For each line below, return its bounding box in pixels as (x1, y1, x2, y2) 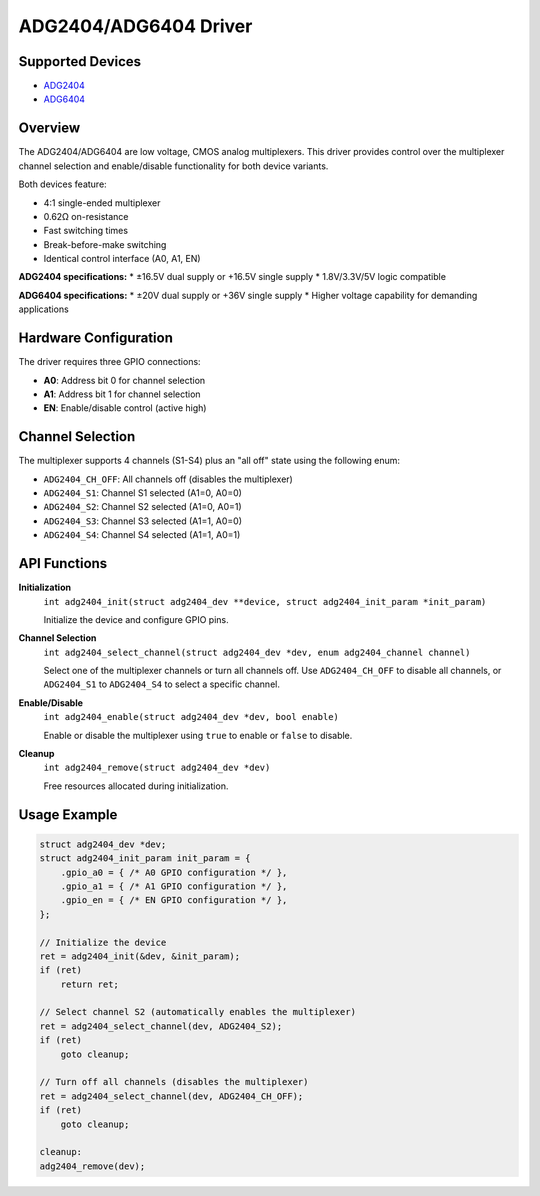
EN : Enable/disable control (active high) (43, 402, 207, 414)
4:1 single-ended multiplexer (43, 196, 161, 209)
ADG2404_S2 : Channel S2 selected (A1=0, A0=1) (43, 501, 242, 513)
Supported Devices (18, 53, 142, 70)
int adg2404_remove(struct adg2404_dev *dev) (43, 762, 271, 774)
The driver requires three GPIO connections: (18, 356, 201, 368)
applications (18, 303, 69, 315)
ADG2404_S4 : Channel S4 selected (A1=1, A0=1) (43, 529, 241, 541)
